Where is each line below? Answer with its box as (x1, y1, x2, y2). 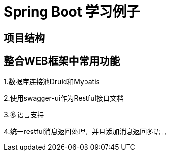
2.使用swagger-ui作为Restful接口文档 (4, 93, 124, 102)
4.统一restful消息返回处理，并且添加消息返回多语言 (4, 127, 168, 135)
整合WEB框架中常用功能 (4, 55, 120, 67)
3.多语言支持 (4, 110, 44, 119)
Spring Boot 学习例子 (4, 3, 140, 20)
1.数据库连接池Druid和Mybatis (4, 77, 100, 86)
